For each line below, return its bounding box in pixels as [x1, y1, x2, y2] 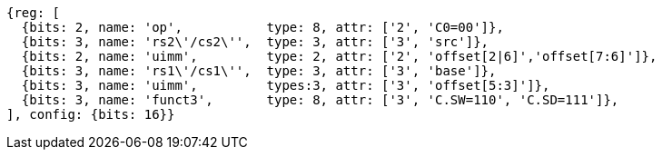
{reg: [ [6, 5, 61, 20]
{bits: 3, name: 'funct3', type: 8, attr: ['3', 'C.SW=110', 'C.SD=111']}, [21, 93, 619, 107]
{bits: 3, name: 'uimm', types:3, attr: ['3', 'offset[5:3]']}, [21, 78, 550, 93]
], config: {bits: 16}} [6, 107, 175, 122]
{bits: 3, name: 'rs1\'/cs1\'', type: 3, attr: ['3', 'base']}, [21, 64, 497, 78]
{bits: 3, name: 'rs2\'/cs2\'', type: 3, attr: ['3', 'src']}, [21, 34, 489, 49]
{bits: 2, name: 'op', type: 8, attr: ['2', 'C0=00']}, [21, 20, 504, 34]
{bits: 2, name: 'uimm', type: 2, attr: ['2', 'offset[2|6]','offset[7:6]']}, [21, 49, 657, 64]
